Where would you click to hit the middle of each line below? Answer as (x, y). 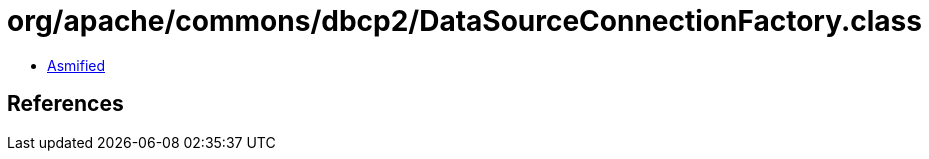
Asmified (76, 65)
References (65, 104)
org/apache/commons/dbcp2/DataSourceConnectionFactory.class (464, 21)
